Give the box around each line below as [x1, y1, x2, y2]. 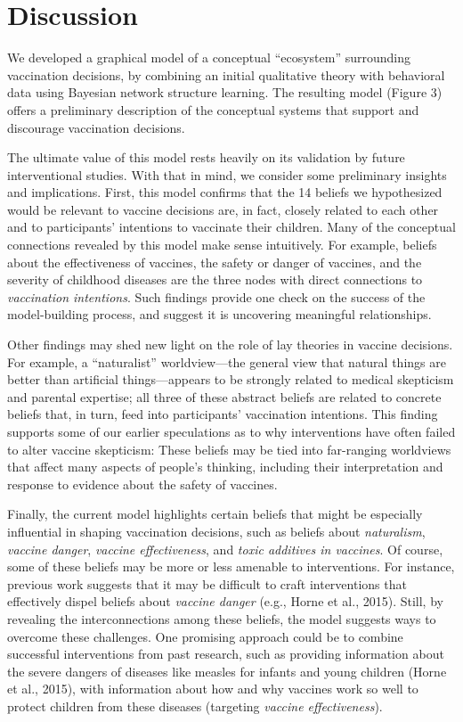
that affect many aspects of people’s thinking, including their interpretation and [7, 457, 443, 476]
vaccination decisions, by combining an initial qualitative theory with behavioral [7, 65, 445, 84]
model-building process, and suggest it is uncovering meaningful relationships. [7, 305, 432, 324]
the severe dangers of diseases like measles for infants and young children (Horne [7, 661, 447, 680]
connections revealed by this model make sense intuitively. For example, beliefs [7, 235, 437, 254]
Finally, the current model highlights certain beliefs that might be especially [7, 505, 423, 523]
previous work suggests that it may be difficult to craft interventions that [7, 574, 407, 593]
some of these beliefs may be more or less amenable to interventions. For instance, [7, 557, 455, 576]
